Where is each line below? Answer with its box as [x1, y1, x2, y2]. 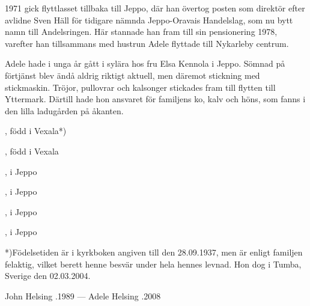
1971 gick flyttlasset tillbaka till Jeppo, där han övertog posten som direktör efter [5, 2, 305, 14]
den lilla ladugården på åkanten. [5, 104, 124, 117]
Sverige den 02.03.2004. [5, 269, 91, 282]
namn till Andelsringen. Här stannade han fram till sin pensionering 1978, [5, 25, 278, 38]
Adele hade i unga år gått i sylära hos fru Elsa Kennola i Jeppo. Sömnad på [5, 57, 285, 70]
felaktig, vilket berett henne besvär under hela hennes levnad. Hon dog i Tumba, [5, 257, 302, 270]
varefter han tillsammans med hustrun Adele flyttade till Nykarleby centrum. [5, 37, 289, 49]
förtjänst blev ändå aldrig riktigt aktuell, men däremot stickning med [5, 69, 260, 81]
